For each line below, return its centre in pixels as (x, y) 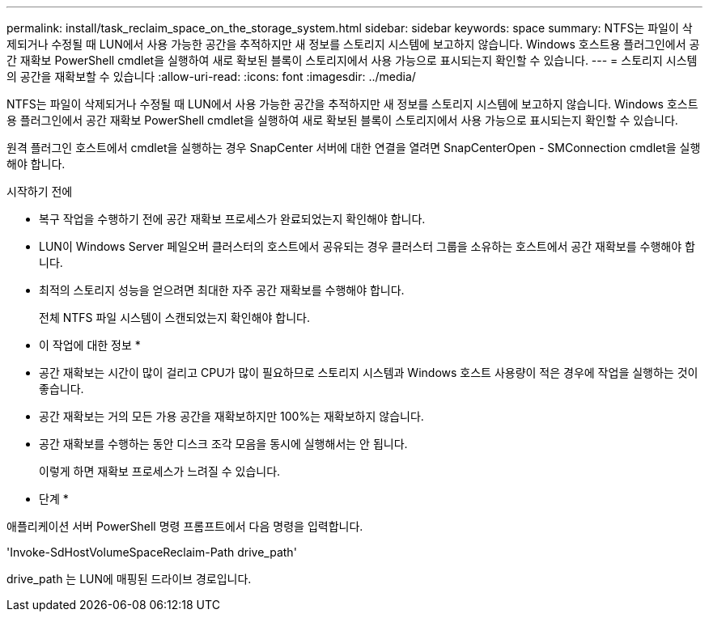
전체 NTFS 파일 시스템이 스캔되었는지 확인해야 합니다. (174, 317)
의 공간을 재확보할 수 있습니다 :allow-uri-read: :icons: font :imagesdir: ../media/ (211, 76)
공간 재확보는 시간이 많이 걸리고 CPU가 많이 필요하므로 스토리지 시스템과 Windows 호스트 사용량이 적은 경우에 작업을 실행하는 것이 (369, 372)
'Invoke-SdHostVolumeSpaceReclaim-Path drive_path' (152, 552)
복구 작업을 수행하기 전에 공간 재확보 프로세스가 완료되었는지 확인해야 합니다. (232, 219)
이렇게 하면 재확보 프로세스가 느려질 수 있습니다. (160, 471)
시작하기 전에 (40, 191)
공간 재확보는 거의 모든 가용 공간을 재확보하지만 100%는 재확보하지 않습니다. (231, 416)
